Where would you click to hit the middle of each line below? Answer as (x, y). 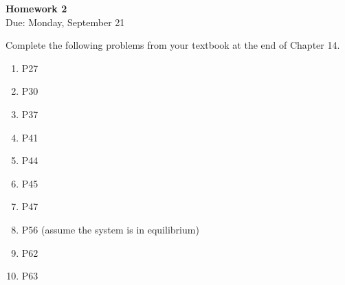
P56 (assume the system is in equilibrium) (110, 229)
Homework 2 (36, 8)
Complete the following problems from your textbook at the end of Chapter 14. (173, 45)
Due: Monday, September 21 (65, 22)
